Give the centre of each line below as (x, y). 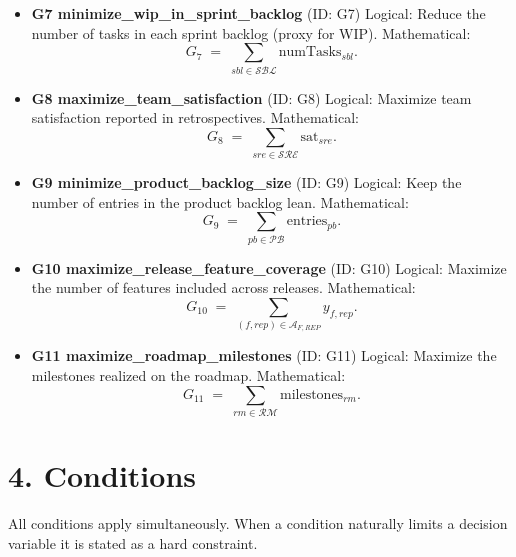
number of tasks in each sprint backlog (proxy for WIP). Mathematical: (251, 32)
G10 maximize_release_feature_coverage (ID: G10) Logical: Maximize (269, 267)
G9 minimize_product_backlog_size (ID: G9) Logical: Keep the (246, 182)
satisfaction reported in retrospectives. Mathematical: (195, 117)
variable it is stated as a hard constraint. (133, 542)
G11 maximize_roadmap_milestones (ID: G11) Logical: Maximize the (264, 355)
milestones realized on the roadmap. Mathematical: (188, 375)
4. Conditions (102, 475)
